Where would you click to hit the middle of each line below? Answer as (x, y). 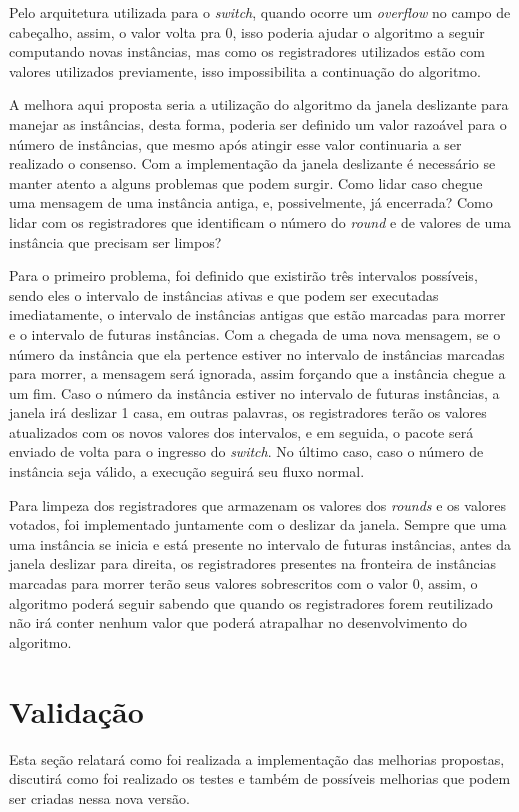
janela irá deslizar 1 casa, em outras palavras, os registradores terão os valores (248, 412)
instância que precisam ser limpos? (115, 241)
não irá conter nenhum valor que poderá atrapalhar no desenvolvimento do (238, 622)
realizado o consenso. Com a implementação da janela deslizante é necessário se (252, 163)
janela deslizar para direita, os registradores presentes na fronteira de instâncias (253, 563)
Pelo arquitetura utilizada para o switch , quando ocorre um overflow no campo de (260, 12)
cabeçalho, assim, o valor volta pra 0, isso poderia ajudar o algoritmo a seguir (247, 31)
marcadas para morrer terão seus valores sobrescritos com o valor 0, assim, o (243, 583)
